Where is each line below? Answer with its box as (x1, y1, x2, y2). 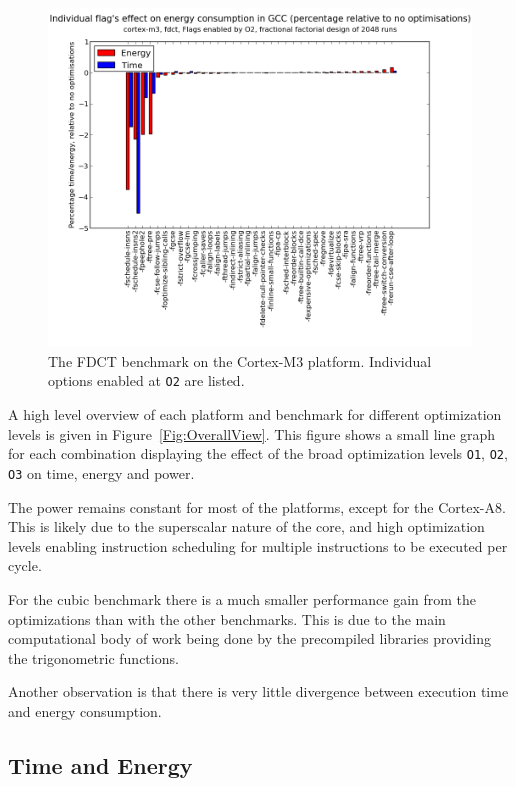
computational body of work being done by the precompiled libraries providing (8, 628, 491, 649)
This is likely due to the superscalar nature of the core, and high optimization (8, 516, 485, 537)
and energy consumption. (8, 700, 162, 721)
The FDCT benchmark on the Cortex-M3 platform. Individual (48, 350, 432, 371)
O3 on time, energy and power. (8, 462, 195, 483)
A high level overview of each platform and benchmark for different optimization (8, 404, 502, 425)
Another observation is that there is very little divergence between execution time (8, 681, 509, 702)
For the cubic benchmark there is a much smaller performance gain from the (8, 588, 477, 609)
